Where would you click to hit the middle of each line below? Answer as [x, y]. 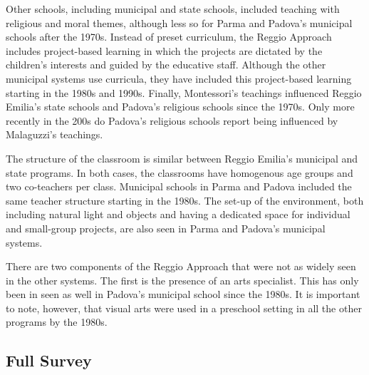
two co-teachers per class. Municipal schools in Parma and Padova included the [179, 186]
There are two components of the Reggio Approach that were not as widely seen [181, 266]
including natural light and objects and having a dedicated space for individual [178, 214]
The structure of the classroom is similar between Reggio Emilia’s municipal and [182, 158]
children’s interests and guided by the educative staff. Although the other [166, 65]
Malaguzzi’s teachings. [54, 134]
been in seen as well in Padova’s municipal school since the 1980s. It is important [183, 294]
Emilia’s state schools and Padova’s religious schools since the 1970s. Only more [180, 107]
